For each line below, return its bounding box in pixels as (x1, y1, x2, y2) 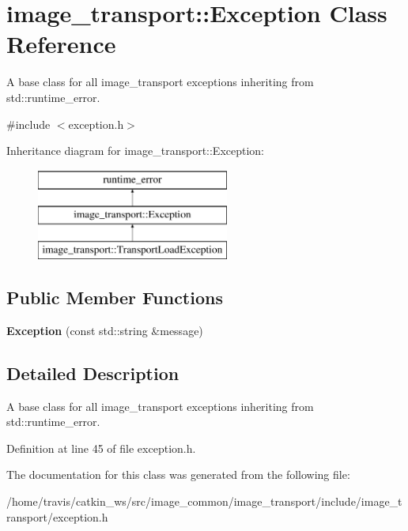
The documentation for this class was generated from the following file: (6, 466, 350, 483)
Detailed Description (6, 360, 179, 385)
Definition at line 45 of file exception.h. (6, 439, 196, 456)
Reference (6, 28, 116, 60)
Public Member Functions (6, 285, 223, 310)
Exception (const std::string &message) (6, 322, 203, 338)
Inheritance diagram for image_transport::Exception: (6, 142, 265, 159)
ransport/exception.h (6, 508, 108, 525)
